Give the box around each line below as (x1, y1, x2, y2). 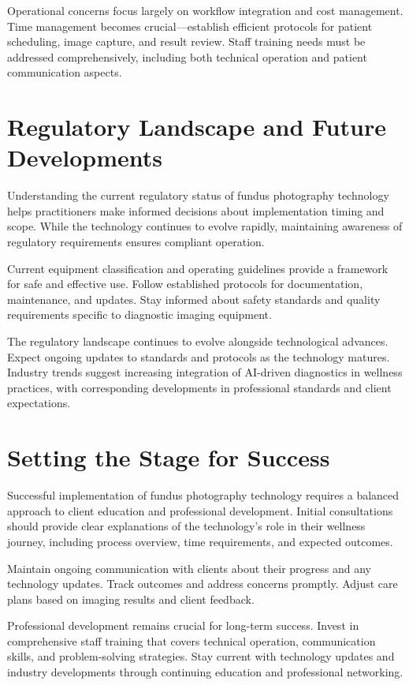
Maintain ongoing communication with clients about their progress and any (7, 560, 371, 576)
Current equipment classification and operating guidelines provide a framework (7, 260, 389, 276)
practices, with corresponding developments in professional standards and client (7, 379, 392, 395)
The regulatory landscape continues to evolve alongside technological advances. (7, 333, 389, 350)
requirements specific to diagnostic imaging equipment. (7, 306, 272, 323)
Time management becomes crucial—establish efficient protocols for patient (7, 17, 373, 34)
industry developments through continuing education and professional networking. (7, 664, 403, 680)
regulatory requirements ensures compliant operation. (7, 234, 265, 250)
